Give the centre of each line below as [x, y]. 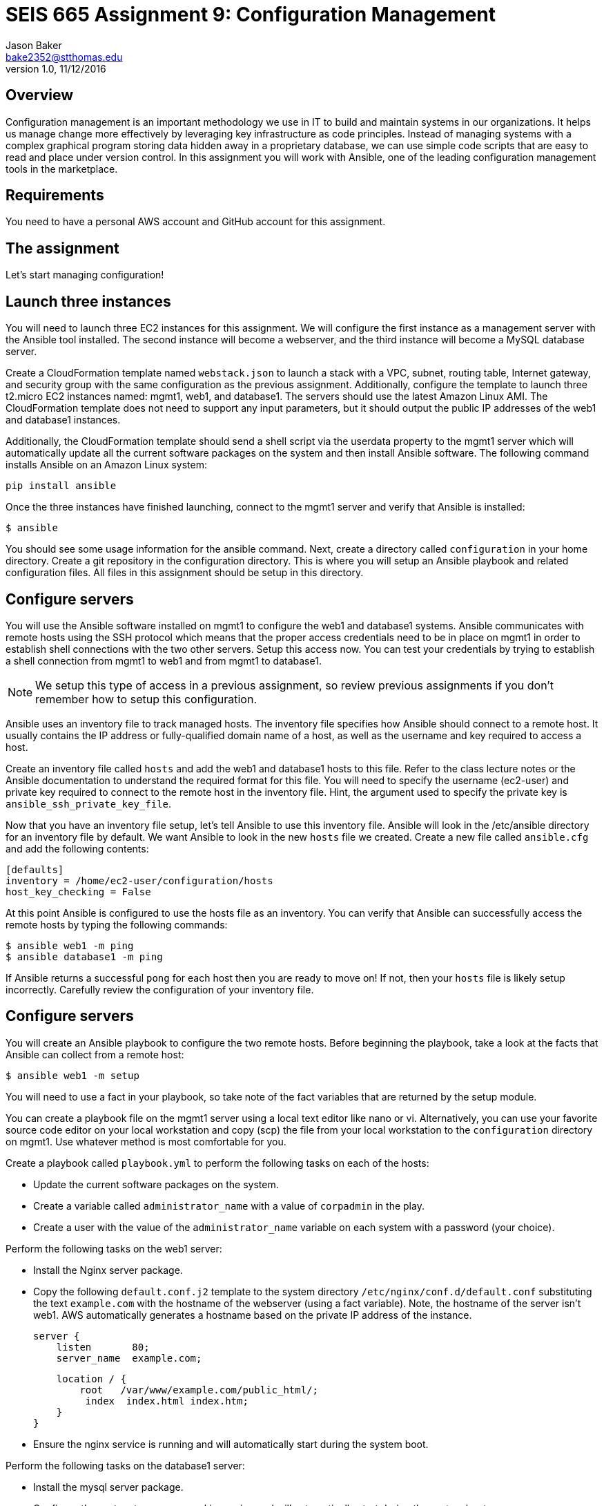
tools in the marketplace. [62, 169]
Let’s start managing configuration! [85, 275]
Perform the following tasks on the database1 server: [125, 1465]
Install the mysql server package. [108, 1487]
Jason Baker [34, 45]
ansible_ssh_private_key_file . [89, 803]
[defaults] [35, 869]
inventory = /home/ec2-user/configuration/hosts [139, 880]
